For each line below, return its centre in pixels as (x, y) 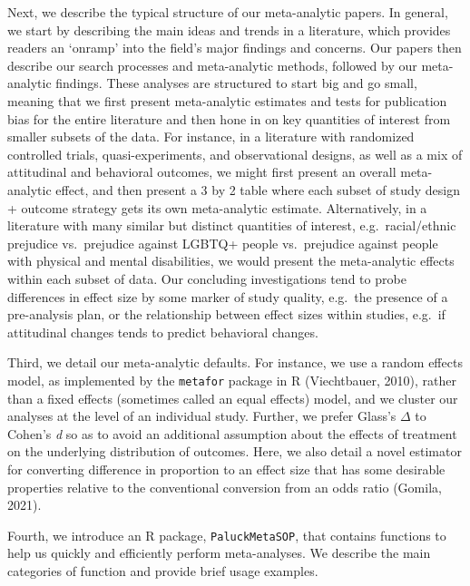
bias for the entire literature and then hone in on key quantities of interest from (229, 118)
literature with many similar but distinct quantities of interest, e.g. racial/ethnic (232, 225)
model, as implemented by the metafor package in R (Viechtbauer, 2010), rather (232, 380)
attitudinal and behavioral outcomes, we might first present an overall (202, 172)
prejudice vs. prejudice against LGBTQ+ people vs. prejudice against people (223, 243)
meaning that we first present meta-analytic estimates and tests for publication (227, 100)
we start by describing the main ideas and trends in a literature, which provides (229, 29)
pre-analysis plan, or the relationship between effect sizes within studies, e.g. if (226, 314)
